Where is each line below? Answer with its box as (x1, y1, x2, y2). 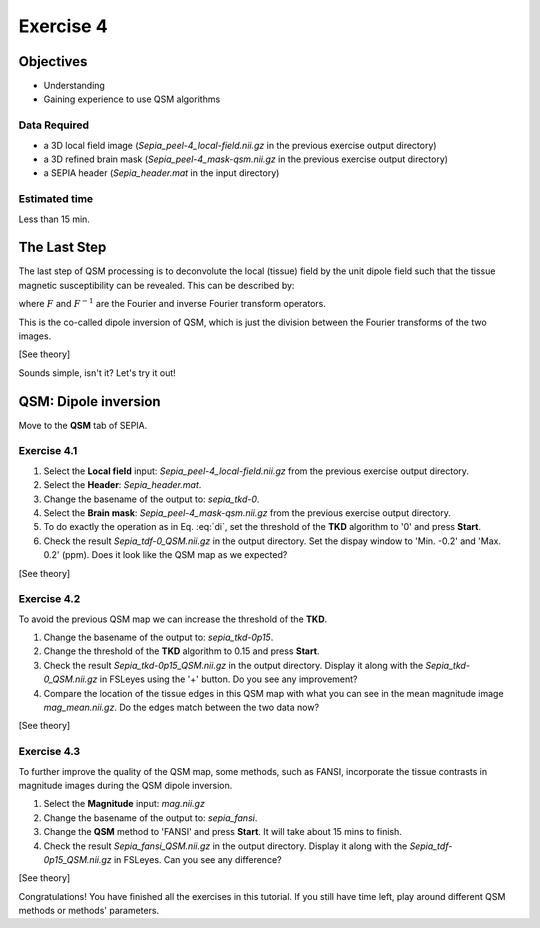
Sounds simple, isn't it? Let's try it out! (18, 366, 177, 379)
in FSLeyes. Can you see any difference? (113, 853, 282, 865)
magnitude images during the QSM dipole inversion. (18, 779, 233, 791)
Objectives (18, 53, 88, 70)
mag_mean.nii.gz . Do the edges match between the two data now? (43, 701, 320, 714)
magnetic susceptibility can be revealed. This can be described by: (18, 279, 295, 291)
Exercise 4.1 (18, 444, 78, 458)
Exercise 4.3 (18, 745, 81, 759)
